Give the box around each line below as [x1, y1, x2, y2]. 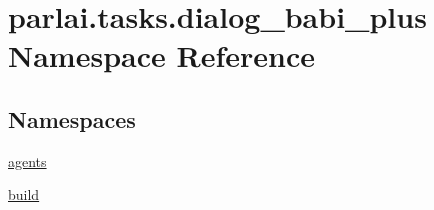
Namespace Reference [8, 35, 315, 76]
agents [8, 150, 47, 171]
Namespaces [8, 103, 136, 134]
